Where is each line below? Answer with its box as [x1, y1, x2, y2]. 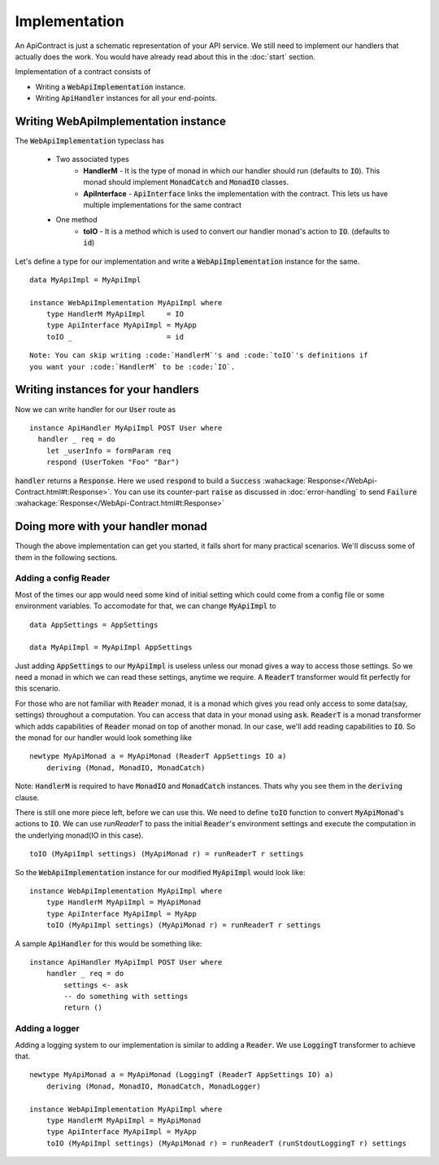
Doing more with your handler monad [15, 519, 207, 533]
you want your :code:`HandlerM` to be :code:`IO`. [29, 362, 236, 371]
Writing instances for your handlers [15, 383, 199, 396]
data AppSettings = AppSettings [29, 620, 159, 629]
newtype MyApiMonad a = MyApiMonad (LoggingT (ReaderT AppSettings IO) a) [29, 1071, 334, 1080]
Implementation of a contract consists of [15, 67, 151, 77]
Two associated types [55, 155, 129, 164]
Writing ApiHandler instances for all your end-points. [35, 94, 217, 103]
